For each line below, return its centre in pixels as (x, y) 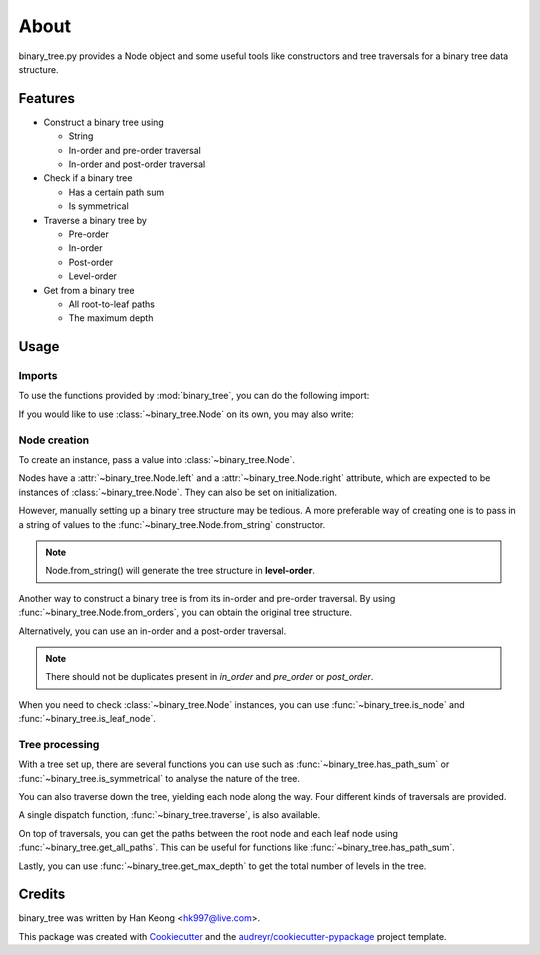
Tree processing (59, 744)
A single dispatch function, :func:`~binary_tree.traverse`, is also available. (169, 815)
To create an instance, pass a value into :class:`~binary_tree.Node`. (156, 459)
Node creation (54, 440)
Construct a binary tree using (103, 122)
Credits (42, 894)
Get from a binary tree (89, 290)
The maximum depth (111, 318)
